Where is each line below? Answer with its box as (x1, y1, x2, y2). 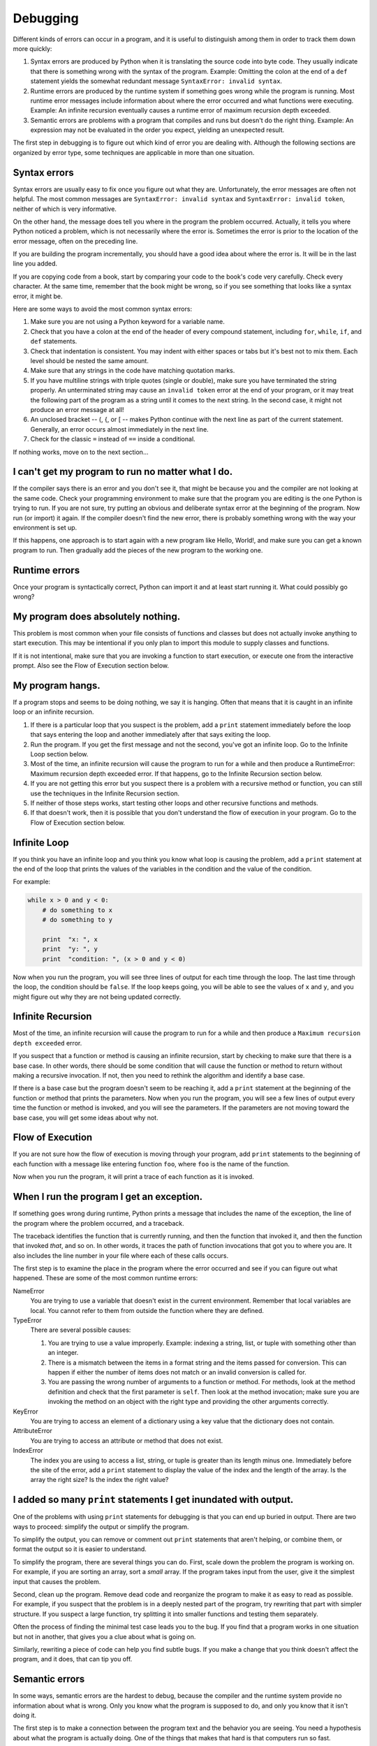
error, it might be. (13, 292, 63, 300)
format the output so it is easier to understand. (13, 1545, 147, 1553)
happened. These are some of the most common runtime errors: (13, 1274, 198, 1282)
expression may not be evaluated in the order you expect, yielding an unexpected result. (30, 126, 285, 134)
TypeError (13, 1316, 42, 1325)
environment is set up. (13, 523, 77, 531)
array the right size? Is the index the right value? (30, 1476, 169, 1484)
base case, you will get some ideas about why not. (13, 1113, 158, 1122)
